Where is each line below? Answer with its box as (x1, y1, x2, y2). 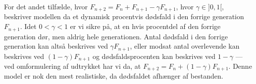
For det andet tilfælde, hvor (4, 1, 88, 11)
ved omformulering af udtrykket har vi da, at (4, 61, 141, 71)
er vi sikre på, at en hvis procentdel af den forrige (70, 21, 221, 31)
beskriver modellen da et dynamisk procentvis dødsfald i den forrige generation (4, 11, 244, 22)
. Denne (228, 61, 252, 71)
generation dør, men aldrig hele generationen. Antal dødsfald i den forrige (4, 31, 228, 41)
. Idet (20, 21, 37, 31)
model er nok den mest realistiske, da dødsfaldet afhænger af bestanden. (4, 71, 223, 81)
